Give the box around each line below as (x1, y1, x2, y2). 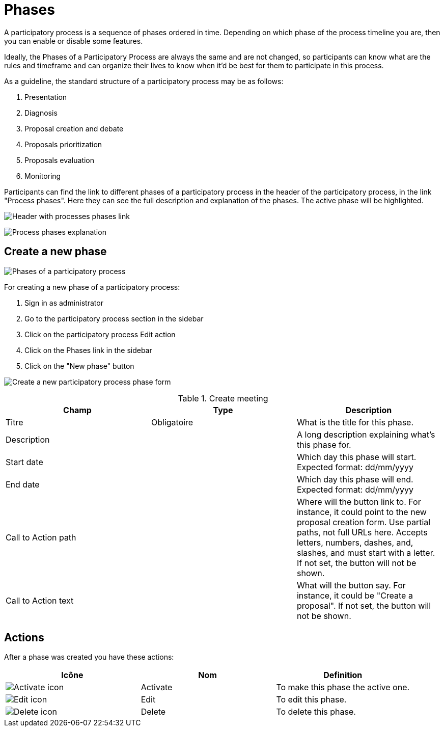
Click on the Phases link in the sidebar (24, 345, 152, 355)
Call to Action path (6, 532, 76, 543)
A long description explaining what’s (296, 429, 435, 440)
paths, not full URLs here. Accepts (296, 527, 428, 537)
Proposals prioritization (24, 140, 102, 149)
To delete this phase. (276, 707, 356, 717)
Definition (323, 670, 363, 681)
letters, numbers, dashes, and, (296, 537, 413, 548)
